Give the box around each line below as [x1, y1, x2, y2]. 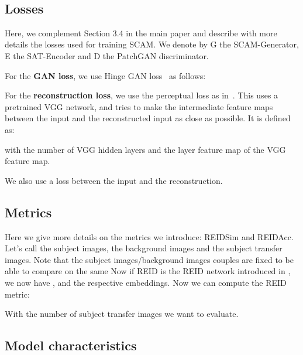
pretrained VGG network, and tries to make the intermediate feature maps [5, 100, 273, 112]
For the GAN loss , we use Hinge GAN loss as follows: [5, 69, 206, 81]
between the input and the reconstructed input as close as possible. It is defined [5, 112, 291, 124]
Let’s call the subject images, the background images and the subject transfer [5, 242, 283, 254]
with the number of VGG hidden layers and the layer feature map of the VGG [5, 143, 286, 155]
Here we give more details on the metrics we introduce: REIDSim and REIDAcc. [5, 230, 294, 243]
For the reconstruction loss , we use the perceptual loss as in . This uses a [5, 89, 278, 101]
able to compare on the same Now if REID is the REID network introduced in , [5, 265, 291, 277]
